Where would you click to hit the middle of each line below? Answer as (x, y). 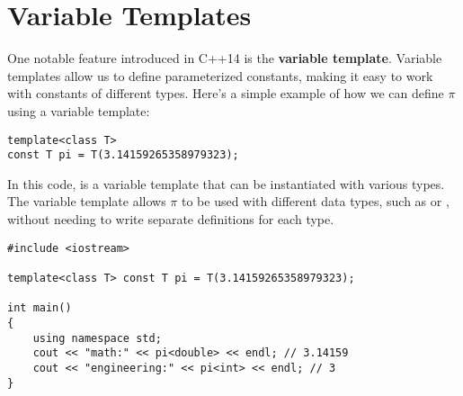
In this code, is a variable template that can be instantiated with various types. (226, 183)
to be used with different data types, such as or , (315, 201)
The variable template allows (87, 201)
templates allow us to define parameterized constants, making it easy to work (220, 75)
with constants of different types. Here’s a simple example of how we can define (226, 93)
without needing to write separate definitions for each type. (171, 219)
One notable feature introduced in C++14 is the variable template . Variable (225, 58)
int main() (40, 308)
